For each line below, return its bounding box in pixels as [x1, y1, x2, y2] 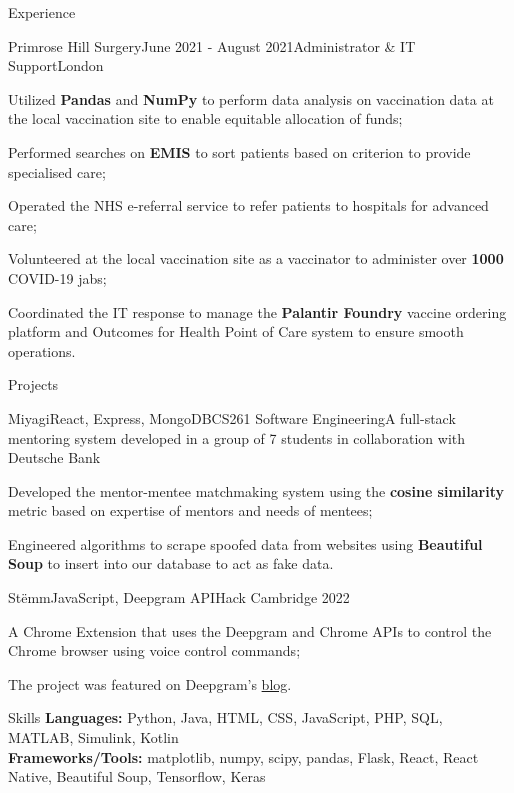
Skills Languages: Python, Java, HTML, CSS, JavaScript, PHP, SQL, [8, 707, 443, 728]
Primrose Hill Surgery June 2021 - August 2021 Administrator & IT [8, 35, 416, 56]
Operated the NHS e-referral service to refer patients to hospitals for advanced [8, 195, 489, 216]
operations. [8, 340, 76, 361]
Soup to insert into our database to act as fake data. [8, 553, 334, 574]
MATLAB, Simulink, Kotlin [8, 727, 179, 748]
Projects [8, 374, 59, 395]
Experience [8, 2, 76, 22]
